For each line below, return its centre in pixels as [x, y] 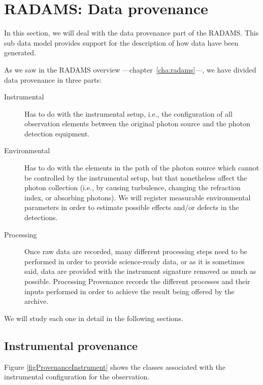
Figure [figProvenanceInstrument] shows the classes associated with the [115, 366]
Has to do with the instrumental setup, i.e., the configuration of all [128, 113]
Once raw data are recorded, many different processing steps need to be [136, 251]
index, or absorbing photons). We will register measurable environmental [138, 197]
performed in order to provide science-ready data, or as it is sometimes [135, 261]
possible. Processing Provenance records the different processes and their [137, 281]
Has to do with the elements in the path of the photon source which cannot [142, 168]
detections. [41, 217]
